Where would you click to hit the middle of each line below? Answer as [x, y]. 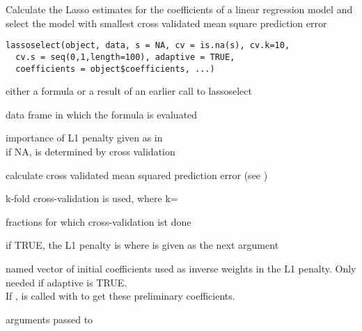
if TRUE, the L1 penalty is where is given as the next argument [142, 245]
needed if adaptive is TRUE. [66, 282]
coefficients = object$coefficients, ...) [115, 69]
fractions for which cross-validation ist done [99, 221]
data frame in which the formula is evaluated [102, 114]
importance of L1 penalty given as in [84, 138]
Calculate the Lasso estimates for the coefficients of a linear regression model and [179, 9]
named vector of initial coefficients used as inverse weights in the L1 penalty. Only [181, 268]
